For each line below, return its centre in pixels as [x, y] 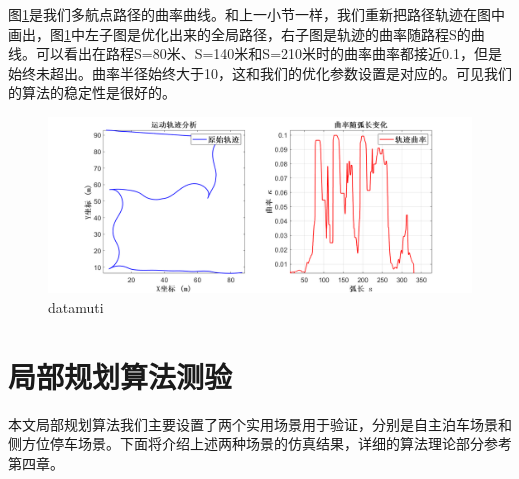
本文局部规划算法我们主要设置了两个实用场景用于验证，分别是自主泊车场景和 [260, 423]
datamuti [76, 306]
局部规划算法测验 [120, 375]
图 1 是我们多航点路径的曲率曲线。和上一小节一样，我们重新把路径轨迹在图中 [256, 14]
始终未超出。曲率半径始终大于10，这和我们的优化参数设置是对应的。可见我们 [260, 72]
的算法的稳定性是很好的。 [92, 92]
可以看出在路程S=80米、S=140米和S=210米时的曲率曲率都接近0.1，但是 [268, 53]
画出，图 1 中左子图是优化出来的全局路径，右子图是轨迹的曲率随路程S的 [239, 33]
